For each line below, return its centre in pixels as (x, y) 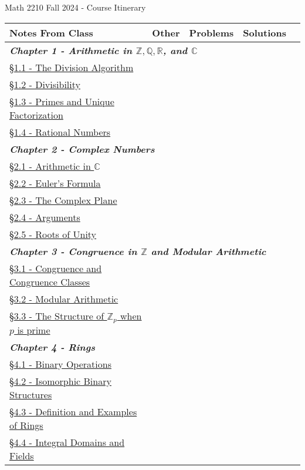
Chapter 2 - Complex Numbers (82, 149)
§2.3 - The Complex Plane (63, 200)
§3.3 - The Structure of (57, 315)
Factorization (36, 115)
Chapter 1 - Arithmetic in (71, 50)
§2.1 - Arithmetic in (50, 166)
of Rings (26, 425)
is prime (34, 330)
